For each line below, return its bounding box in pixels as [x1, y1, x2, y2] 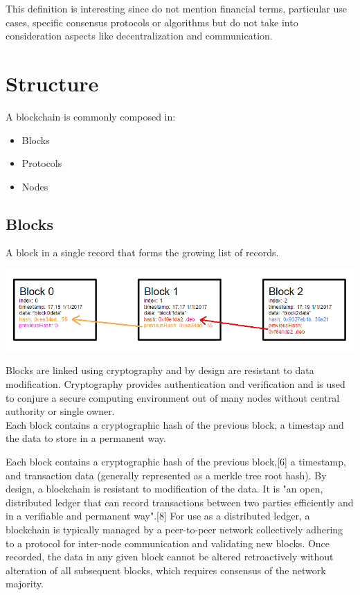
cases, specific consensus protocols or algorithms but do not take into [6, 15, 298, 29]
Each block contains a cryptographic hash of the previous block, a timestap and [6, 417, 344, 432]
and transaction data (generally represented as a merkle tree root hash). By [6, 468, 327, 482]
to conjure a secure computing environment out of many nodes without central [6, 390, 340, 405]
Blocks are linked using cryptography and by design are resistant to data [6, 363, 314, 378]
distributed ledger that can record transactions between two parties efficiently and [6, 495, 354, 509]
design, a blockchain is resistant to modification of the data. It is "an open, [6, 481, 323, 496]
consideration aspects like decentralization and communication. [6, 28, 273, 43]
